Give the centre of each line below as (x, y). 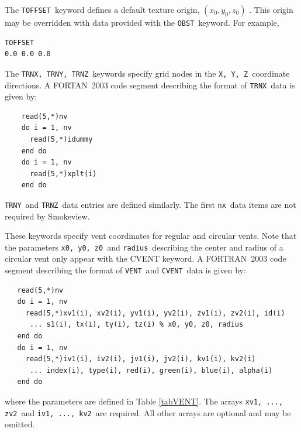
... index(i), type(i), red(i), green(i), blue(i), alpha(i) (151, 370)
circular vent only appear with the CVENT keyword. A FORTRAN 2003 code (146, 258)
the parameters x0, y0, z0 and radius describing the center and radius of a (144, 247)
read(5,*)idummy (61, 139)
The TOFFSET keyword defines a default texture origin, (102, 9)
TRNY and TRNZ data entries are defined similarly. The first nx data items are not (150, 204)
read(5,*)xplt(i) (63, 174)
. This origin (271, 9)
